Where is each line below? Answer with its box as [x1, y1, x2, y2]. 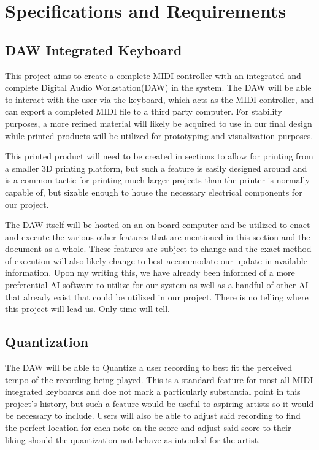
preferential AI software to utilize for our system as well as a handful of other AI [5, 278, 309, 291]
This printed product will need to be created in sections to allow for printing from [5, 150, 313, 162]
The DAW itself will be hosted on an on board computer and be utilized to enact [5, 218, 310, 231]
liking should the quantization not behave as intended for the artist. [5, 433, 261, 446]
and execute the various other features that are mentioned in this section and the [5, 230, 310, 243]
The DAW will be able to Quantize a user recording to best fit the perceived [5, 361, 292, 374]
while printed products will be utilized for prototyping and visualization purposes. [5, 129, 313, 142]
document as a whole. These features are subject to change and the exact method [5, 242, 312, 255]
